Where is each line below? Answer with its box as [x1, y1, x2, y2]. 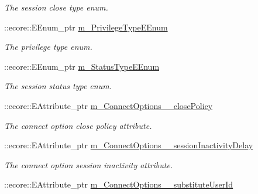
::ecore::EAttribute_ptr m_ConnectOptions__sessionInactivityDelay [4, 139, 253, 151]
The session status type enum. [4, 80, 112, 92]
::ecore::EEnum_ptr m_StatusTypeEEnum [4, 60, 160, 72]
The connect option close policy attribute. [4, 119, 152, 131]
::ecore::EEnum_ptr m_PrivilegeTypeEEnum [4, 21, 168, 33]
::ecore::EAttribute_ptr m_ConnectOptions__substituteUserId [4, 178, 233, 190]
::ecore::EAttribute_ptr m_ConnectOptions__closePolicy [4, 99, 213, 111]
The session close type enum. [4, 1, 108, 13]
